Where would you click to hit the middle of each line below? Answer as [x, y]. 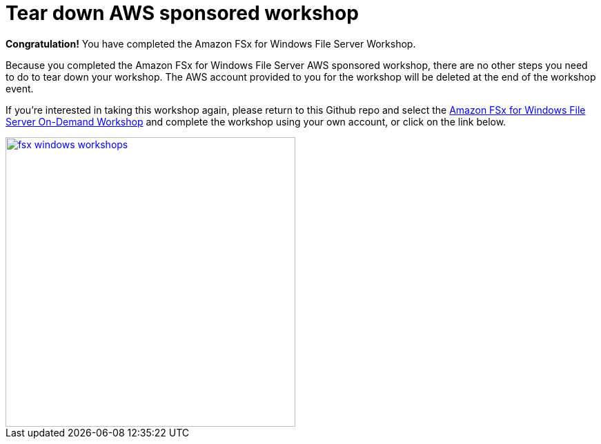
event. [20, 88]
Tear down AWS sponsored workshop [182, 13]
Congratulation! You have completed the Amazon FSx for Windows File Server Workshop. [211, 43]
